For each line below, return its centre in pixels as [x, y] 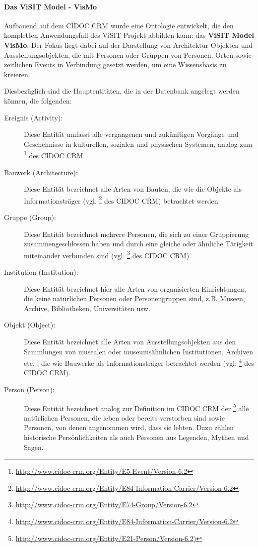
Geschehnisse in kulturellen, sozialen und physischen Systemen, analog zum [138, 144]
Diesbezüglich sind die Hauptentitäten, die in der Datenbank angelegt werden [122, 91]
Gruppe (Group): [30, 217]
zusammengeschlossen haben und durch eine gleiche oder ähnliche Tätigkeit [139, 244]
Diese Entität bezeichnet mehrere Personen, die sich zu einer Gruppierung [136, 234]
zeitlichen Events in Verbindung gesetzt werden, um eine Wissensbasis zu [115, 64]
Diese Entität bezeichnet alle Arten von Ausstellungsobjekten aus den [130, 342]
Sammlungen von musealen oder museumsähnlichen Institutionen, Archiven [139, 351]
